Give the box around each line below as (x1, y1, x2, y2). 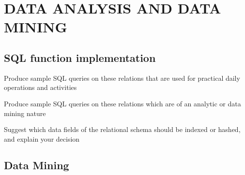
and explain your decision (4, 133, 80, 144)
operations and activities (4, 82, 77, 92)
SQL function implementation (4, 50, 156, 65)
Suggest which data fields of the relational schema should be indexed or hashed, (4, 124, 241, 134)
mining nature (4, 108, 46, 118)
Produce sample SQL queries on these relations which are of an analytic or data (4, 98, 241, 108)
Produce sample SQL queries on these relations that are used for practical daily (4, 73, 240, 83)
